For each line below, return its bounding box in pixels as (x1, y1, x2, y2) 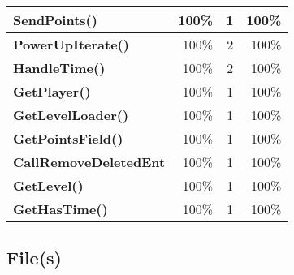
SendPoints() (13, 11, 97, 29)
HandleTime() (13, 58, 106, 77)
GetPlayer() (13, 82, 91, 101)
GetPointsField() (13, 129, 123, 148)
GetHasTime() (13, 200, 108, 218)
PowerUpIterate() (13, 35, 129, 54)
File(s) (6, 245, 62, 270)
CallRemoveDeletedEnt (13, 153, 166, 171)
